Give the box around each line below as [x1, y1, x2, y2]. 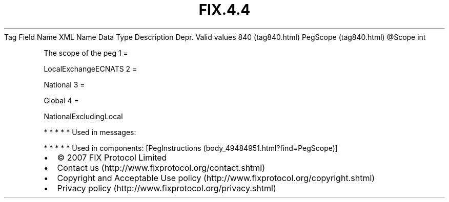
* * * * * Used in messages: [44, 127, 136, 137]
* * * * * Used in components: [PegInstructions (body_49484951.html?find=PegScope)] [44, 143, 338, 152]
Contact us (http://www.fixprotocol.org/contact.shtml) [57, 162, 266, 173]
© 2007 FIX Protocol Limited [57, 152, 167, 163]
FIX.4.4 [198, 1, 251, 18]
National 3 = [44, 80, 85, 89]
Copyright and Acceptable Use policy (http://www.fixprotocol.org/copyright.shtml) [57, 172, 375, 183]
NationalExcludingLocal [44, 111, 123, 121]
